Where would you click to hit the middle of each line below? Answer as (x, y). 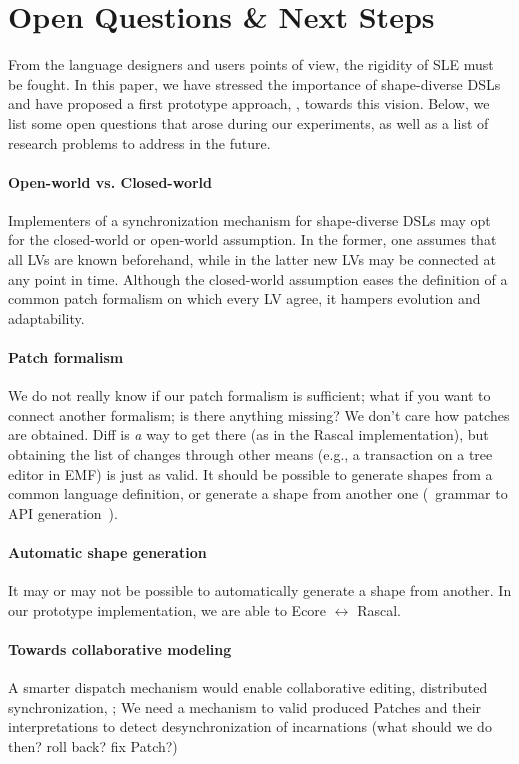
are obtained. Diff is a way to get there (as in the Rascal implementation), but (248, 434)
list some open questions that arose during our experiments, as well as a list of (248, 122)
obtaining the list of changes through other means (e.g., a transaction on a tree (250, 454)
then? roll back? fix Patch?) (93, 745)
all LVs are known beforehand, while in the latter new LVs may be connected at (252, 259)
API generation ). (63, 512)
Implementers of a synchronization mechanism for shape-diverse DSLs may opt (249, 219)
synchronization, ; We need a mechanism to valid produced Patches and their (245, 706)
